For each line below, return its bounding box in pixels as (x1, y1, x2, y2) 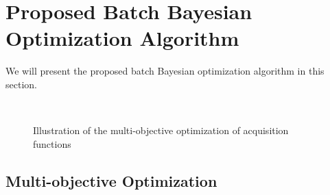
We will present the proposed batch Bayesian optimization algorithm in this (5, 64, 325, 78)
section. (5, 77, 37, 91)
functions (33, 136, 71, 151)
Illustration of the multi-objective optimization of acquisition (33, 123, 289, 138)
